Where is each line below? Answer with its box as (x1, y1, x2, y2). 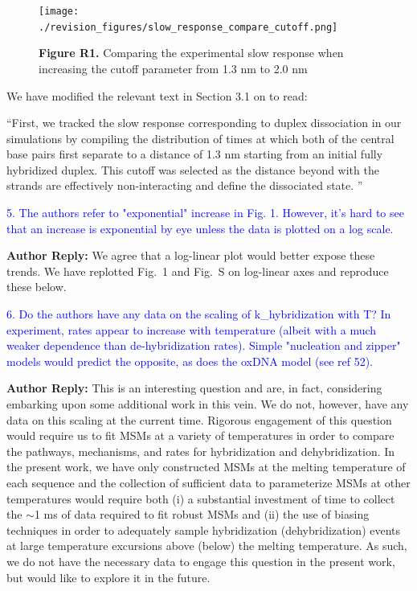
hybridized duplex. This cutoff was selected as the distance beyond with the (6, 161, 379, 178)
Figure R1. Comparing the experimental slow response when (39, 44, 344, 61)
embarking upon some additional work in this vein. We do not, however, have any (6, 396, 409, 412)
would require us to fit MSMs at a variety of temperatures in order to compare (6, 427, 395, 444)
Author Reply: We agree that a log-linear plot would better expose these (6, 247, 375, 264)
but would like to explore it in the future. (6, 568, 211, 585)
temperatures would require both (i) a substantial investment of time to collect (6, 490, 395, 507)
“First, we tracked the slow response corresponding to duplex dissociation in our (6, 114, 402, 131)
